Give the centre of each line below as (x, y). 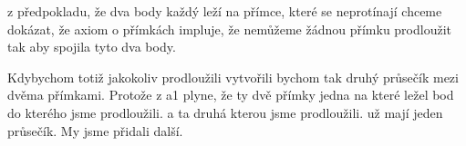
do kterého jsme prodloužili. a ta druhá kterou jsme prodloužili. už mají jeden (225, 112)
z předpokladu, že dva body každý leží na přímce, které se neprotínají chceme (225, 11)
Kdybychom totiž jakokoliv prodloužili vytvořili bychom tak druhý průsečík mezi (233, 77)
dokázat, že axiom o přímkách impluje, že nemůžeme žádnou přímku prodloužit (230, 29)
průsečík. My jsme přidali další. (95, 130)
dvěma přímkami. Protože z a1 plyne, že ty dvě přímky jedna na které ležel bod (231, 95)
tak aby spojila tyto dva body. (92, 47)
